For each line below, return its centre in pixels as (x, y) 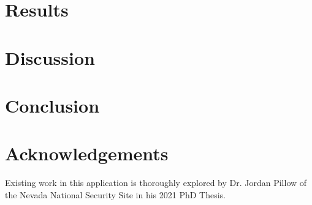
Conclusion (52, 105)
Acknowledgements (87, 153)
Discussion (50, 57)
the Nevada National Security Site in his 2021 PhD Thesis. (115, 194)
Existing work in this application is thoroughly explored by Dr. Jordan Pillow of (156, 183)
